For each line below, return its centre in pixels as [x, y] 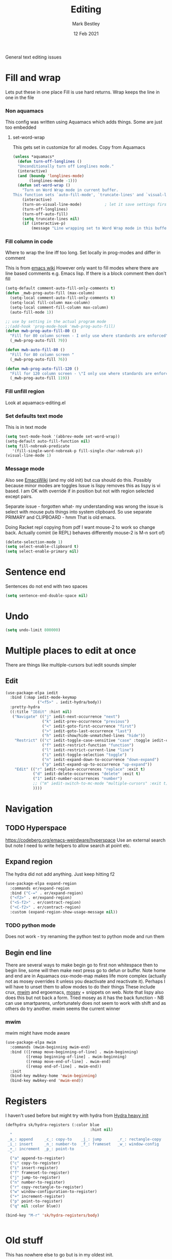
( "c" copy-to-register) [35, 1163]
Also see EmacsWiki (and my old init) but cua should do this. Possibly [79, 480]
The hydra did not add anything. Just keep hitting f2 [60, 874]
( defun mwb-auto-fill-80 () [35, 350]
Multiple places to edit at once [71, 651]
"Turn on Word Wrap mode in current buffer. [70, 190]
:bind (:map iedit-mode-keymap [43, 698]
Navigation [29, 809]
